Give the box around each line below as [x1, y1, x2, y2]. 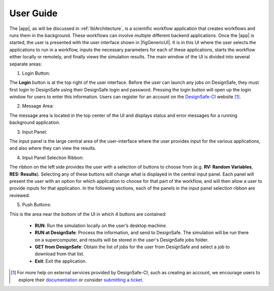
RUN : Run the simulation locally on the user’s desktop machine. [35, 222, 167, 229]
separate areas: [9, 61, 43, 67]
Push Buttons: [22, 202, 52, 208]
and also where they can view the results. [9, 145, 96, 151]
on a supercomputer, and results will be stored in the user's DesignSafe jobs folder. [35, 237, 209, 243]
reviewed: [9, 192, 30, 198]
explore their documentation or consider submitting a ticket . [18, 277, 144, 283]
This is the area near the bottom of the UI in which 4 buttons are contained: [9, 211, 167, 217]
